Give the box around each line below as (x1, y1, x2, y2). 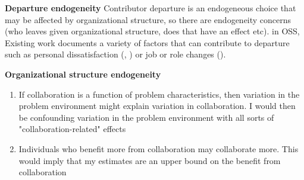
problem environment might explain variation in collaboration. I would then (18, 99, 296, 112)
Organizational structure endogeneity (5, 67, 161, 80)
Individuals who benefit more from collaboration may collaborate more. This (18, 142, 299, 155)
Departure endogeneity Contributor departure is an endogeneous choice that (5, 2, 296, 14)
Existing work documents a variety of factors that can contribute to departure (5, 36, 290, 49)
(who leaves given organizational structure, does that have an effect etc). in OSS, (5, 25, 300, 37)
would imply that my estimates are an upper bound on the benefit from (18, 154, 281, 166)
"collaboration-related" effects (18, 123, 126, 135)
